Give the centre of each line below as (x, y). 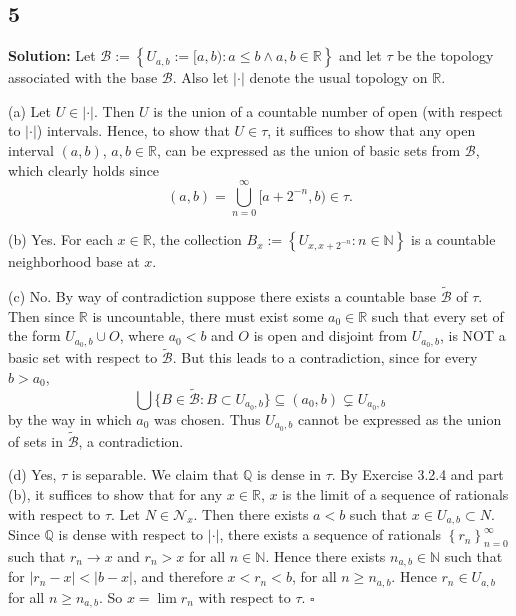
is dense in (289, 474)
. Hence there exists (325, 555)
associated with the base (83, 77)
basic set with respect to (83, 357)
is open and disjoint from (330, 335)
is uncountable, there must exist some (208, 315)
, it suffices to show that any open (371, 130)
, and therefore (177, 576)
